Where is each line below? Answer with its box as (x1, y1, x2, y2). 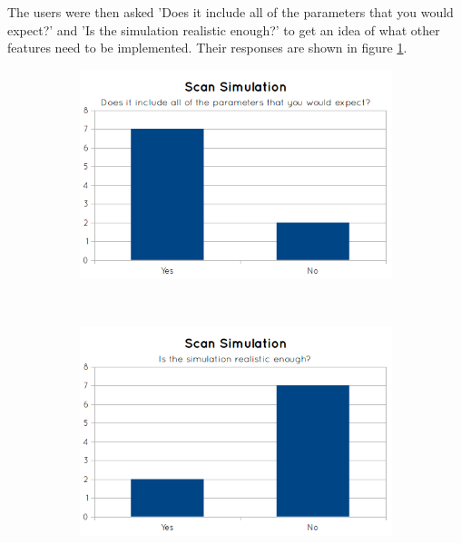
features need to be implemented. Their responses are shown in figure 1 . (7, 38, 407, 57)
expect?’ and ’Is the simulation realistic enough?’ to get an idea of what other (7, 20, 440, 39)
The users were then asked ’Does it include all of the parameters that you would (7, 3, 454, 21)
